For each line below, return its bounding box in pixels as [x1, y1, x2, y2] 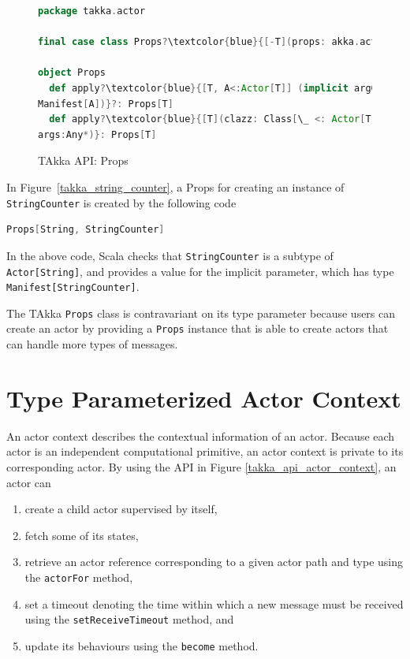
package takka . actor [38, 6, 146, 17]
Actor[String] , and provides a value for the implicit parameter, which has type [6, 262, 394, 279]
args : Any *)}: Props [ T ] [38, 128, 157, 140]
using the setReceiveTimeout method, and [24, 611, 234, 627]
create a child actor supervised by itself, [24, 501, 218, 517]
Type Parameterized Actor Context [6, 382, 401, 414]
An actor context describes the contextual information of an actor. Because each [6, 427, 395, 444]
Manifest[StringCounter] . [6, 278, 140, 295]
